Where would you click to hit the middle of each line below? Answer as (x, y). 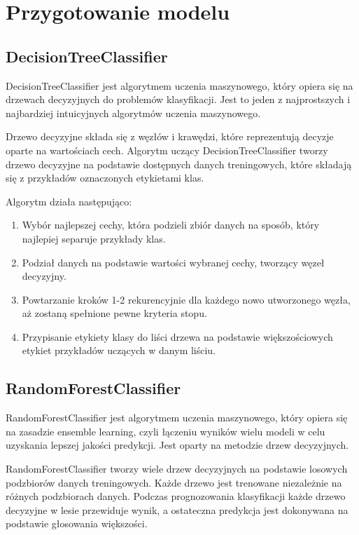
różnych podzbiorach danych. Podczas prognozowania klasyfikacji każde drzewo (176, 496)
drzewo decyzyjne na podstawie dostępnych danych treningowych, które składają (179, 164)
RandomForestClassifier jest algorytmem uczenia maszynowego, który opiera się (177, 418)
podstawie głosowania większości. (77, 523)
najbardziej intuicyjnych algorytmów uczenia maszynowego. (133, 113)
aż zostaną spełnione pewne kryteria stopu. (114, 313)
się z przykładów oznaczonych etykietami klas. (105, 178)
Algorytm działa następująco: (69, 201)
